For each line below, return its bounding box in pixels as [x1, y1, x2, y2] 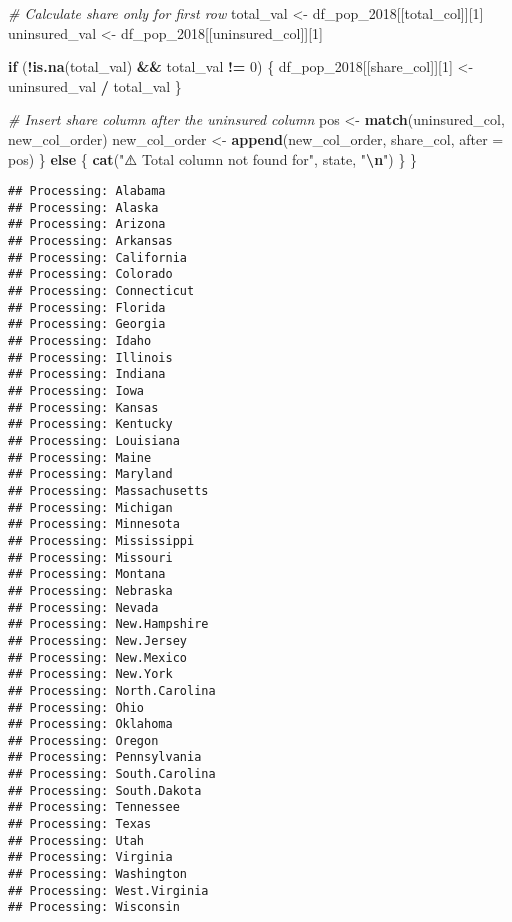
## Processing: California [8, 250, 187, 265]
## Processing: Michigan [8, 500, 173, 515]
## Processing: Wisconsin [8, 900, 180, 915]
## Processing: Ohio [8, 700, 145, 715]
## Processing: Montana [8, 567, 166, 582]
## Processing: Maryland [8, 467, 173, 482]
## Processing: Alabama [8, 184, 166, 199]
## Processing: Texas [8, 817, 152, 832]
